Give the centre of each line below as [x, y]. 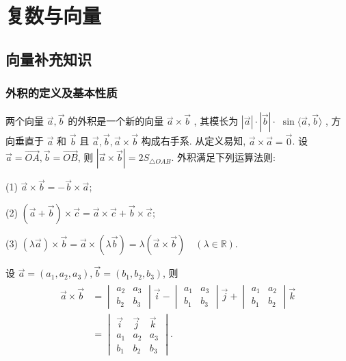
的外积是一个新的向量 [116, 121]
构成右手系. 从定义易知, [194, 141]
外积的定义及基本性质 [62, 93]
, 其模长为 [216, 121]
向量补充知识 [49, 59]
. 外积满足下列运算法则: [223, 157]
